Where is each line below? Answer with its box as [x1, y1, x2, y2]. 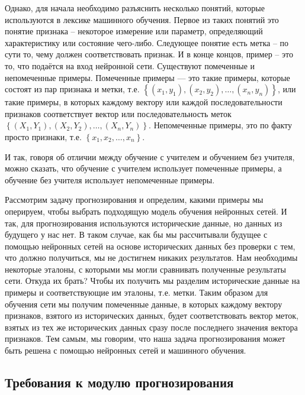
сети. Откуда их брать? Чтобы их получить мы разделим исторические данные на [5, 274, 300, 287]
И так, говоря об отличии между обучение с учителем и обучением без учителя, [5, 150, 295, 163]
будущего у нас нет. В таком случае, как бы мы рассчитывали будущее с [5, 228, 268, 241]
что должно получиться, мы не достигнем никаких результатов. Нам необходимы [5, 251, 298, 264]
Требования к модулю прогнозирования [5, 373, 234, 391]
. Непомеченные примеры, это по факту [149, 119, 293, 131]
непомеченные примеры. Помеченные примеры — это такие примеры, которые [5, 71, 290, 83]
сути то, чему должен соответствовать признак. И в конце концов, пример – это [5, 48, 293, 60]
